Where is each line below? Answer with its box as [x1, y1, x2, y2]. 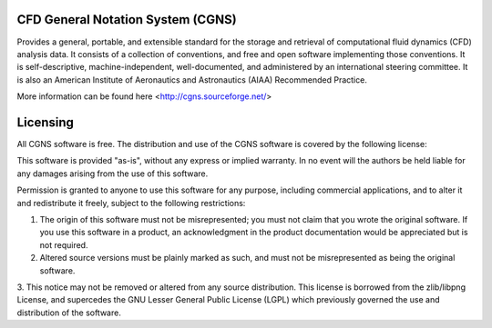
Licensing [16, 114, 75, 130]
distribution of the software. [16, 307, 122, 318]
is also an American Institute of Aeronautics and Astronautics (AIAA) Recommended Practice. [16, 74, 368, 85]
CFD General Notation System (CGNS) [16, 12, 237, 27]
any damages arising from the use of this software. [16, 168, 209, 179]
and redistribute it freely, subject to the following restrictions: [16, 197, 246, 208]
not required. [39, 239, 88, 250]
